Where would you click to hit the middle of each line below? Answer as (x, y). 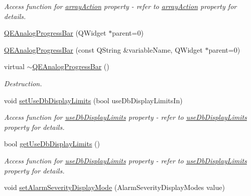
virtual (14, 66)
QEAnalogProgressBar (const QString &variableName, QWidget (103, 49)
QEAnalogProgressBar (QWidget (55, 33)
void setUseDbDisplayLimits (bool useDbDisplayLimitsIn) (93, 100)
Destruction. (23, 83)
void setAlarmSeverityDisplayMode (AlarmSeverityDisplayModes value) (114, 187)
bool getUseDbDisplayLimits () (52, 144)
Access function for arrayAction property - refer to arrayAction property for (120, 6)
